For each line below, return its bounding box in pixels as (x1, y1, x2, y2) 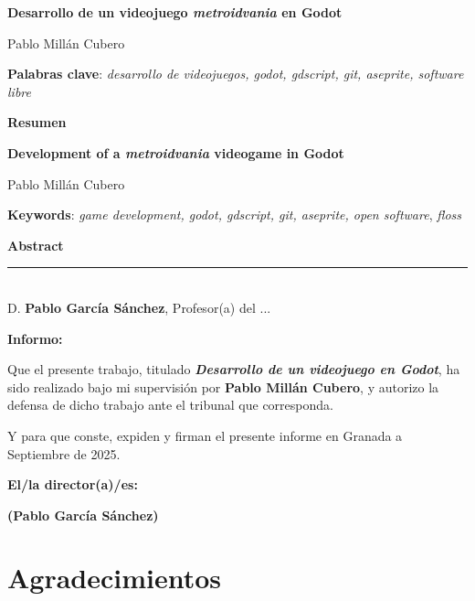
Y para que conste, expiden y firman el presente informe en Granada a (7, 425, 403, 445)
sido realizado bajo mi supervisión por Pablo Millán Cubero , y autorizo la (7, 377, 439, 396)
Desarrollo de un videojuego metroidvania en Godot (7, 3, 343, 21)
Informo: (7, 328, 63, 348)
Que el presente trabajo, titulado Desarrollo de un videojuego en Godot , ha (7, 360, 460, 379)
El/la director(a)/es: (7, 475, 138, 494)
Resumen (7, 113, 67, 132)
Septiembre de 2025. (7, 444, 121, 463)
